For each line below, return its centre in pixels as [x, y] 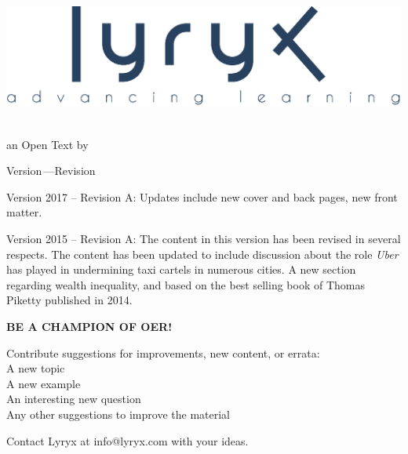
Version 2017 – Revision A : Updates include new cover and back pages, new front [202, 196]
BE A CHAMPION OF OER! [89, 326]
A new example [44, 383]
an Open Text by [47, 144]
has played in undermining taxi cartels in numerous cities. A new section [181, 269]
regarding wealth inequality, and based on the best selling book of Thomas [186, 284]
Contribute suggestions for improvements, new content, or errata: [163, 352]
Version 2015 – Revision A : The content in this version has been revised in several [204, 239]
